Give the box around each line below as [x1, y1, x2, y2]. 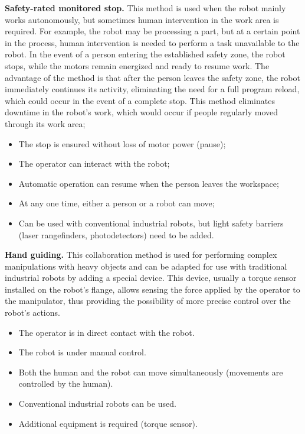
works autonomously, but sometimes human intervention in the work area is [5, 13, 279, 25]
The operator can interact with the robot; [18, 157, 170, 170]
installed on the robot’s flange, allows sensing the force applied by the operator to [5, 283, 300, 295]
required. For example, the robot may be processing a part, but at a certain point [5, 25, 300, 37]
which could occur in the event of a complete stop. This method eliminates [5, 94, 275, 106]
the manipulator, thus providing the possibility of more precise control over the [5, 294, 291, 307]
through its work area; [5, 117, 86, 129]
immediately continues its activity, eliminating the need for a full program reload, [5, 83, 300, 95]
